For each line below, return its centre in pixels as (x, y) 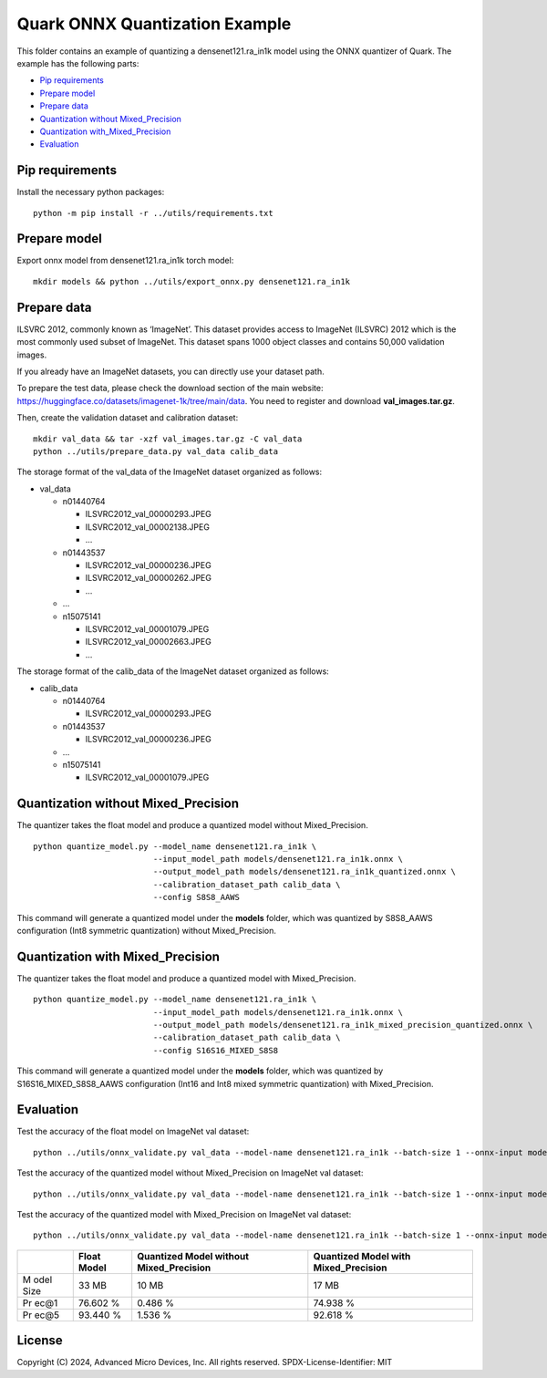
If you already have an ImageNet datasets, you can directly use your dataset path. (170, 371)
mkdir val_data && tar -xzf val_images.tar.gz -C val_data (168, 439)
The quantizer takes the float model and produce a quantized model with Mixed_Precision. (186, 978)
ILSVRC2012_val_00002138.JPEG (147, 527)
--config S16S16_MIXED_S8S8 (215, 1050)
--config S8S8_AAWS (196, 897)
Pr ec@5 (41, 1315)
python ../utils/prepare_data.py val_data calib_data (155, 451)
